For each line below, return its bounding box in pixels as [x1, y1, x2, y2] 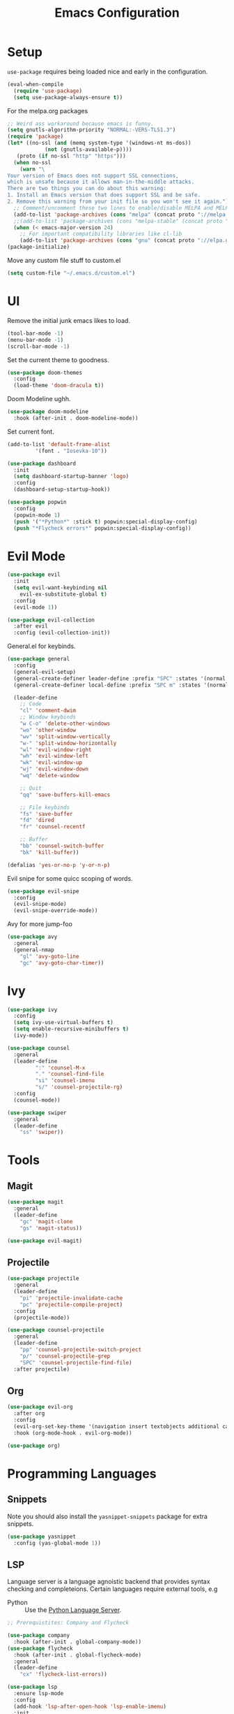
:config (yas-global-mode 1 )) [13, 1539, 101, 1546]
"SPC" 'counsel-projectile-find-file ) [19, 1359, 132, 1366]
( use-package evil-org [7, 1404, 73, 1411]
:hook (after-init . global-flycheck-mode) [13, 1651, 141, 1658]
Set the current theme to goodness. [7, 355, 109, 364]
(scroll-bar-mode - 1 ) [7, 343, 70, 350]
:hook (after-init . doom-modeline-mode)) [13, 415, 139, 422]
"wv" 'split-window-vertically [19, 733, 111, 740]
